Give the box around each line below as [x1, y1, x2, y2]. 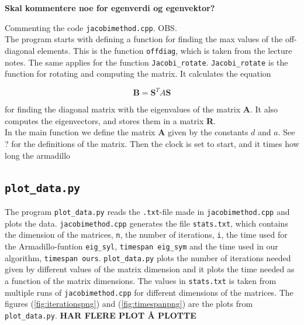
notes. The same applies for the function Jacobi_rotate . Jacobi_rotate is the [5, 56, 288, 68]
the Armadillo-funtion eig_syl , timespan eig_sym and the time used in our [5, 240, 278, 252]
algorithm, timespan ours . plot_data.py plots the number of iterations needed [5, 251, 291, 264]
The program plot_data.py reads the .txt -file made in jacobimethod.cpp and [5, 206, 290, 217]
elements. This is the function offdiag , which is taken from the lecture [37, 44, 292, 56]
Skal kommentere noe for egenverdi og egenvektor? [5, 2, 215, 13]
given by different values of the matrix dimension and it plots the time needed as [5, 263, 295, 275]
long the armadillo [5, 149, 71, 161]
